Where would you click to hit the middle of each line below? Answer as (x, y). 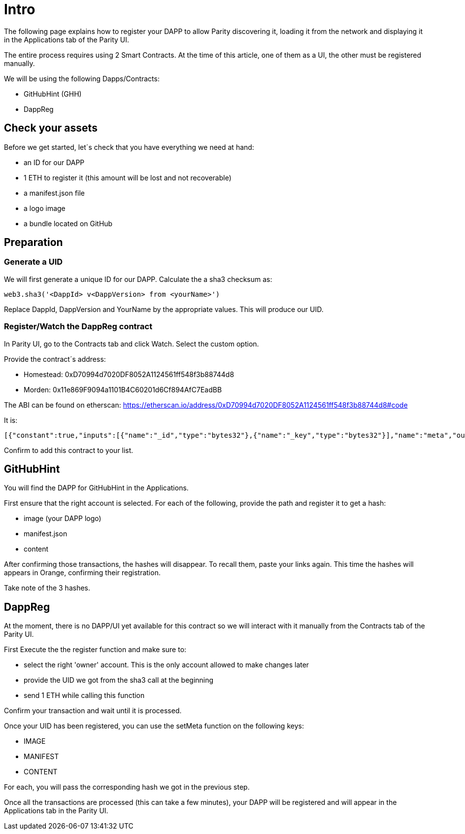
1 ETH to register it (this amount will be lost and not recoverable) (128, 177)
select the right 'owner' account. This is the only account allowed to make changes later (166, 665)
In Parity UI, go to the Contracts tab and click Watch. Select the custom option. (132, 344)
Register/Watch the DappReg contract (78, 327)
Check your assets (51, 128)
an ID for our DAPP (54, 162)
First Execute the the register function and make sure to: (95, 650)
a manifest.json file (54, 193)
